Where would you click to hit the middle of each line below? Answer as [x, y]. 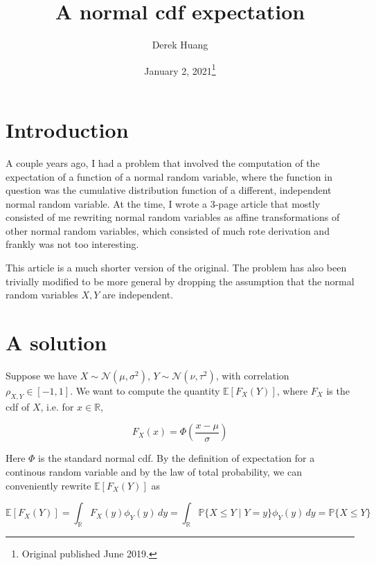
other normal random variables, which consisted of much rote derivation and [168, 230]
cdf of [18, 406]
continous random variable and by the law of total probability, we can [154, 471]
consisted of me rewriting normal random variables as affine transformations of [173, 217]
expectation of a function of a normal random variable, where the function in [169, 176]
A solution [56, 342]
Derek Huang [180, 45]
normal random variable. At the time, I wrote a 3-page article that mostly [163, 203]
